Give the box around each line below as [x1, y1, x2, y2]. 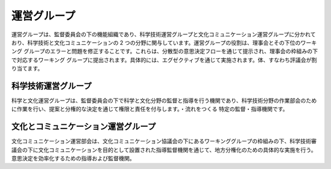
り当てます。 [11, 65, 43, 72]
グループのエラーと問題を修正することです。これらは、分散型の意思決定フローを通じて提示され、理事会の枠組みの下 [23, 48, 318, 55]
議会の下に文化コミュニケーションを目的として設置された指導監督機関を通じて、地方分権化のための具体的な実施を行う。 [11, 146, 317, 153]
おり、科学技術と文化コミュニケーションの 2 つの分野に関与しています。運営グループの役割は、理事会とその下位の [11, 39, 301, 46]
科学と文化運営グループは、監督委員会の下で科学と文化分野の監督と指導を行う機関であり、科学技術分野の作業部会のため [11, 97, 317, 104]
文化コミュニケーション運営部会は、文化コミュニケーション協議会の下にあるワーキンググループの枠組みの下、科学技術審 [11, 138, 317, 145]
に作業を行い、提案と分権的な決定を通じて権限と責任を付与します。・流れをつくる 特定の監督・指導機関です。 [11, 105, 288, 113]
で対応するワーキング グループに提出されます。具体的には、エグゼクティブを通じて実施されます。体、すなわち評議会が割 [11, 56, 318, 64]
